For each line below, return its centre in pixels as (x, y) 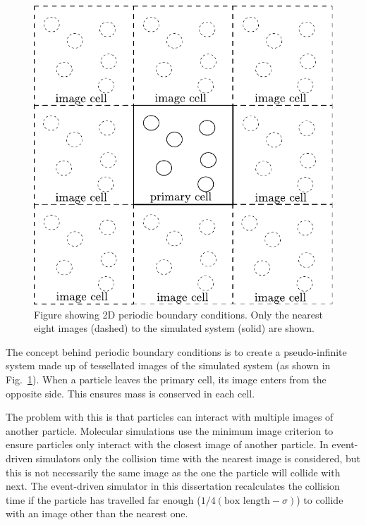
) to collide (320, 499)
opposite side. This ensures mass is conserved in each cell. (130, 393)
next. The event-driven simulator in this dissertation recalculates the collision (173, 486)
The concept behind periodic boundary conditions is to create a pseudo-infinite (176, 351)
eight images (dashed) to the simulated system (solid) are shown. (174, 328)
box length (247, 501)
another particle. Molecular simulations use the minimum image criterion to (170, 430)
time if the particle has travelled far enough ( (103, 499)
